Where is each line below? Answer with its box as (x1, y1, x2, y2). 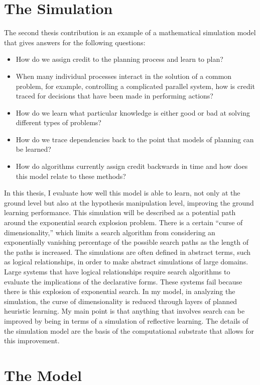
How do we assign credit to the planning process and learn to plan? (16, 54, 223, 64)
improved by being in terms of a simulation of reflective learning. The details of (4, 315, 248, 326)
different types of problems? (16, 117, 101, 128)
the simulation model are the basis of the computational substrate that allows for (4, 325, 254, 336)
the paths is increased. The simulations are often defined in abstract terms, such (4, 246, 251, 257)
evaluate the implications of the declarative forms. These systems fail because (4, 276, 242, 286)
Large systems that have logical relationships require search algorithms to (4, 266, 230, 276)
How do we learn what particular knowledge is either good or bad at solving (16, 107, 250, 118)
